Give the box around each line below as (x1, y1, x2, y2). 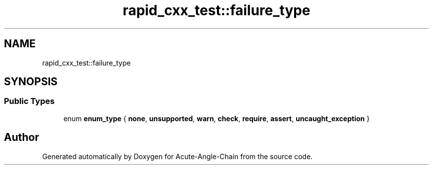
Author (4, 131, 39, 144)
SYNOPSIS (4, 75, 58, 88)
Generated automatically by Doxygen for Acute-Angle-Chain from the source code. (42, 152, 313, 161)
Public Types (4, 96, 55, 106)
